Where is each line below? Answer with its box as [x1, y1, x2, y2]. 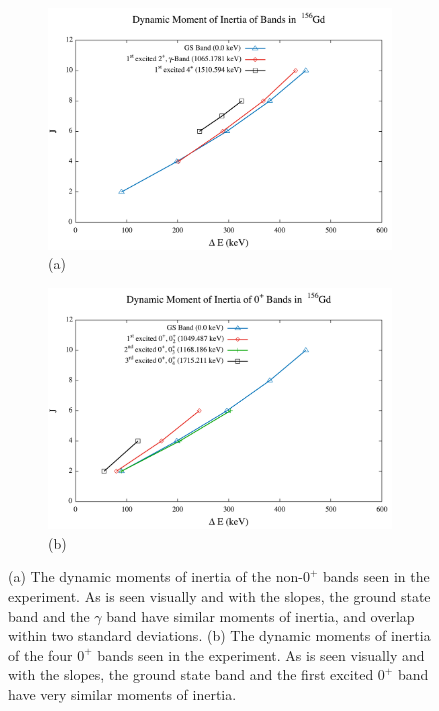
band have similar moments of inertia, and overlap [106, 605, 415, 626]
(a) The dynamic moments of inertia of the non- [8, 566, 303, 587]
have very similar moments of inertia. [8, 684, 237, 704]
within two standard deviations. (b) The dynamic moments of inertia [8, 625, 431, 646]
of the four [8, 644, 73, 665]
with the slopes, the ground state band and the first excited [8, 664, 374, 685]
